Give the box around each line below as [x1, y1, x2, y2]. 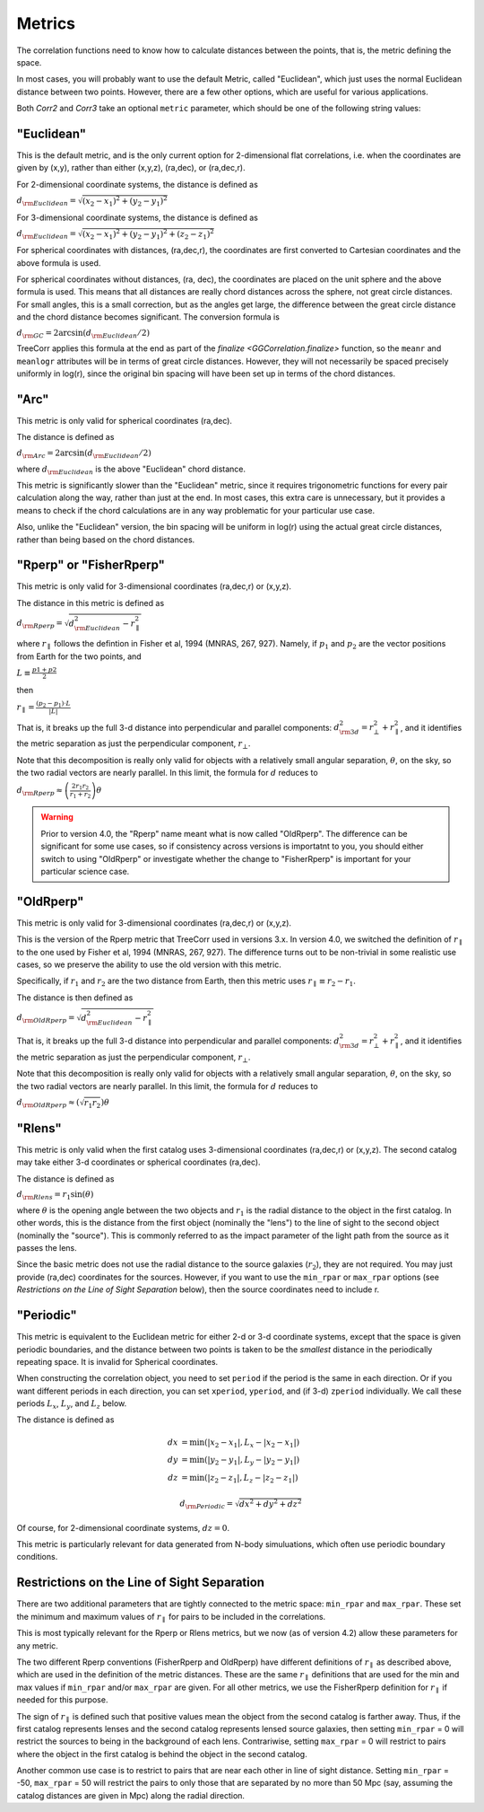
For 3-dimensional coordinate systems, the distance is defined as [16, 212, 259, 223]
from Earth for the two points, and [16, 651, 143, 662]
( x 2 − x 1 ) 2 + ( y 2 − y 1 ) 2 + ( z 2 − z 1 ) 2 [82, 227, 214, 242]
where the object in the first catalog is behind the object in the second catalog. [16, 1748, 308, 1759]
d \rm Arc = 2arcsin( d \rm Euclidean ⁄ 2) [16, 447, 151, 460]
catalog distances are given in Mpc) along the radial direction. [16, 1790, 246, 1800]
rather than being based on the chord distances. [16, 534, 195, 545]
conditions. [16, 1552, 58, 1562]
